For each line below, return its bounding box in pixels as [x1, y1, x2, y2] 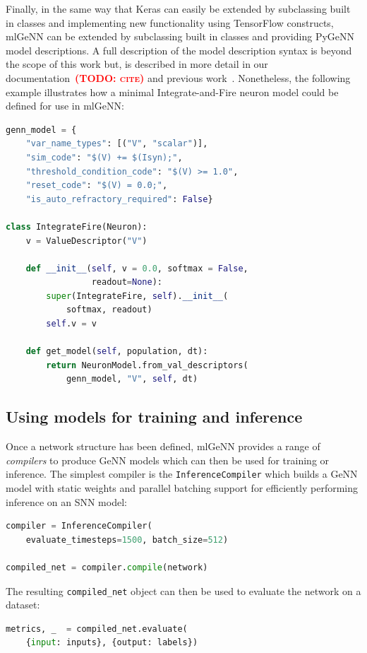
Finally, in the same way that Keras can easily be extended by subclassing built [6, 1, 351, 16]
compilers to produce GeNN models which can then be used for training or [6, 452, 330, 467]
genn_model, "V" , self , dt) [66, 374, 198, 384]
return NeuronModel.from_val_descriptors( [46, 360, 248, 370]
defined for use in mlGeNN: [6, 98, 124, 113]
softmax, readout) [66, 305, 152, 315]
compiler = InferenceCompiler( [6, 521, 152, 531]
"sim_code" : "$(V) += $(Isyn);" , [25, 152, 183, 163]
